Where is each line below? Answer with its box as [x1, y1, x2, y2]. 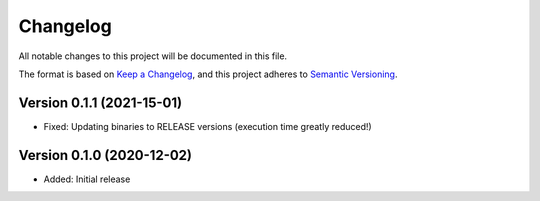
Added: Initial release [43, 173, 131, 185]
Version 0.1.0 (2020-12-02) [18, 146, 193, 164]
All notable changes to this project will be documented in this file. [18, 50, 288, 62]
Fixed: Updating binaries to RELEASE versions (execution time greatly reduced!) [43, 120, 372, 132]
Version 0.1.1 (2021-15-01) [18, 94, 183, 111]
